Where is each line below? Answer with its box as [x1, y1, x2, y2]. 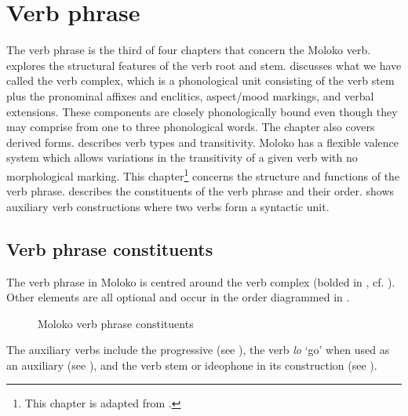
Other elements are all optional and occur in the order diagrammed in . [6, 289, 350, 305]
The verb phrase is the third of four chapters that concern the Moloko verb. [6, 42, 371, 58]
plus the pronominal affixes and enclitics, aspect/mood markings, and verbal [6, 87, 374, 104]
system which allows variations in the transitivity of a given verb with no [6, 149, 358, 166]
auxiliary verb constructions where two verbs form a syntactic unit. [6, 198, 330, 214]
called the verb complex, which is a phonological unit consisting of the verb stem [6, 72, 395, 89]
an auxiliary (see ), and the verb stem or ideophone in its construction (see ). [6, 356, 377, 373]
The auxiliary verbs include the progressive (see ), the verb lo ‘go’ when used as [6, 341, 390, 358]
